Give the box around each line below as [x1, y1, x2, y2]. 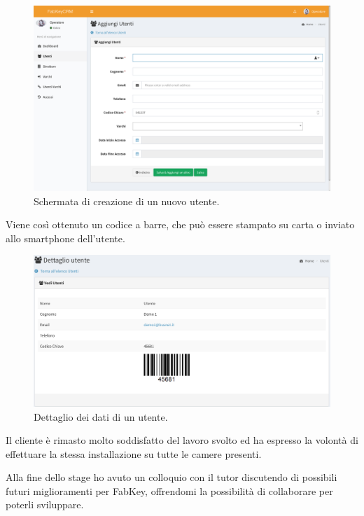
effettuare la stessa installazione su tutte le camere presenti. [6, 446, 262, 461]
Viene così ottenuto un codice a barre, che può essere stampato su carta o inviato [6, 217, 355, 232]
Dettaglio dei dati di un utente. [34, 409, 168, 424]
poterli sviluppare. [6, 497, 84, 512]
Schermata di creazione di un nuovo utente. [34, 193, 220, 208]
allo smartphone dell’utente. [6, 230, 125, 245]
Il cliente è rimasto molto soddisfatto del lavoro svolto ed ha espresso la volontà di [6, 433, 358, 447]
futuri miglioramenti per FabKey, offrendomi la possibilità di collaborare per [6, 483, 333, 498]
